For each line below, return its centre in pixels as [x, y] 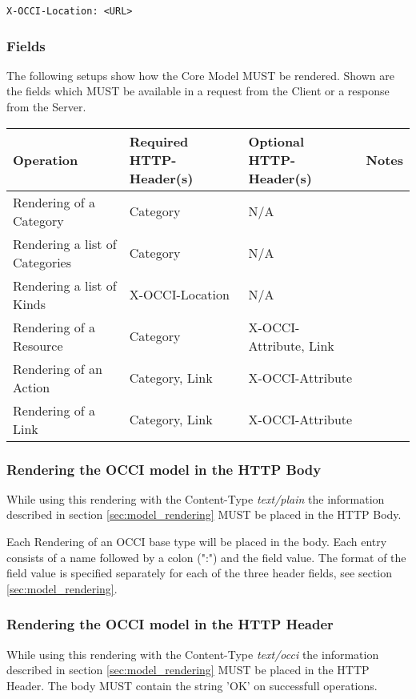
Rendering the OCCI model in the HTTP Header [170, 624]
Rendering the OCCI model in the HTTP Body [164, 469]
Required [159, 141]
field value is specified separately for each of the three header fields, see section [200, 573]
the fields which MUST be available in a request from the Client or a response [198, 91]
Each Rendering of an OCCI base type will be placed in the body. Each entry [197, 542]
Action [32, 387]
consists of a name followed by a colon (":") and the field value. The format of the [206, 557]
